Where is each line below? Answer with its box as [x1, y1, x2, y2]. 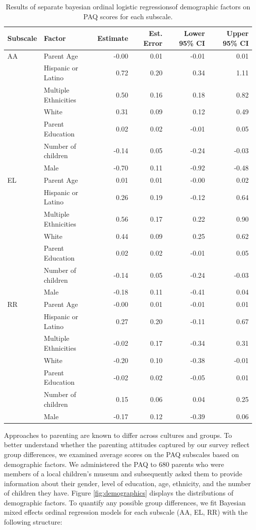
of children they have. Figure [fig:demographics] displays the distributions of [4, 488, 233, 498]
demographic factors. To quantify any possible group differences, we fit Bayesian [4, 497, 246, 507]
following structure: [4, 517, 63, 527]
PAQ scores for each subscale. [83, 11, 173, 21]
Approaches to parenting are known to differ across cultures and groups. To [4, 430, 232, 440]
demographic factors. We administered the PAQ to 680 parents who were [4, 459, 224, 469]
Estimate [97, 33, 128, 43]
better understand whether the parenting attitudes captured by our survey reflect [4, 439, 250, 450]
